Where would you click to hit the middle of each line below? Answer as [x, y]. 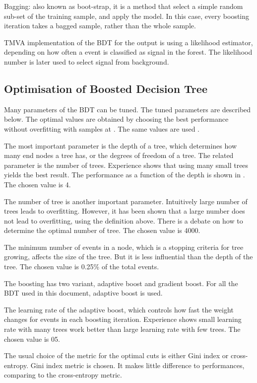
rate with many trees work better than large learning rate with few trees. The [122, 329]
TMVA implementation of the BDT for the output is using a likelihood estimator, [128, 42]
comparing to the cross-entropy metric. [63, 375]
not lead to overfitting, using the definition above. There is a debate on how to [124, 220]
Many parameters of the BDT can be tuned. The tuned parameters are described [128, 109]
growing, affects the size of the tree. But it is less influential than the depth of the [128, 257]
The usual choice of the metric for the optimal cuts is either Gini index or [116, 355]
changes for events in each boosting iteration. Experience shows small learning [123, 319]
